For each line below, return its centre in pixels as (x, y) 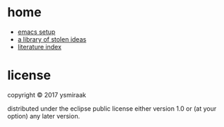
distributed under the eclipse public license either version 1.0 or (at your (112, 108)
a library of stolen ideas (52, 39)
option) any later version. (43, 116)
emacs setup (36, 32)
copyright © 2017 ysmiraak (47, 95)
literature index (40, 47)
